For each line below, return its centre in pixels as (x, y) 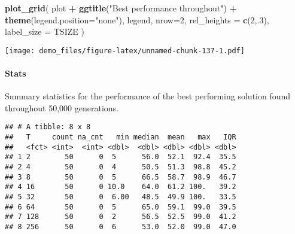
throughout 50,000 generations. (62, 107)
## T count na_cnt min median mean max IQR (121, 137)
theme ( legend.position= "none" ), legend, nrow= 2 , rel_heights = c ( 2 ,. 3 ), (137, 19)
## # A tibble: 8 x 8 (48, 127)
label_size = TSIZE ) (45, 31)
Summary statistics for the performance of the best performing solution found (148, 96)
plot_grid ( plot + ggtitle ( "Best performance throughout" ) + (121, 8)
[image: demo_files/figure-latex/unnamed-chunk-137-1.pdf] (125, 51)
